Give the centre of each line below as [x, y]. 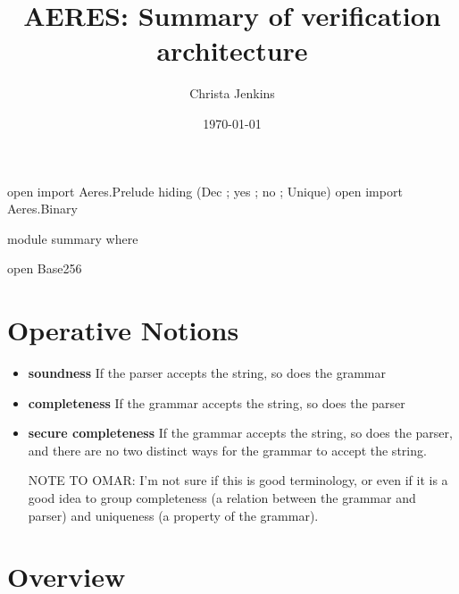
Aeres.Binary [42, 209]
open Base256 [45, 268]
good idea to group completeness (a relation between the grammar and [222, 497]
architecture [232, 50]
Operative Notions [123, 330]
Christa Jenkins [232, 93]
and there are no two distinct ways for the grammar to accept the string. [227, 450]
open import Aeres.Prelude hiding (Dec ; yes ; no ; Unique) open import [205, 191]
